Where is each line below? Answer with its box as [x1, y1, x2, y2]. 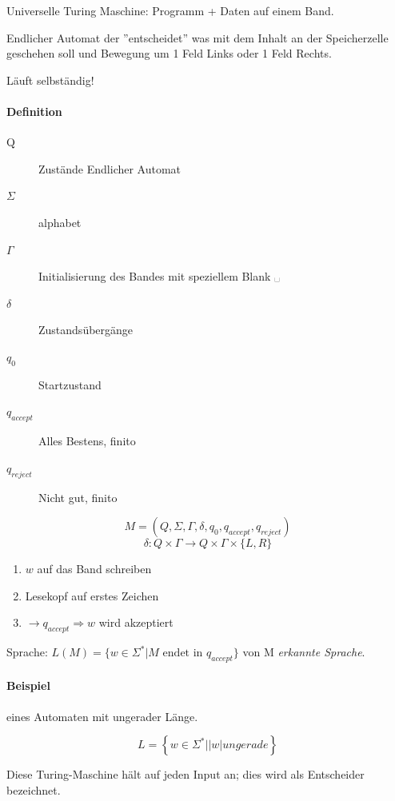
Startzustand [38, 376, 102, 393]
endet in [162, 648, 203, 660]
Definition [6, 102, 62, 119]
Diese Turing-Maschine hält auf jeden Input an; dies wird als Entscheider [6, 766, 365, 783]
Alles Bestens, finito [38, 432, 136, 449]
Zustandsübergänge [38, 321, 134, 338]
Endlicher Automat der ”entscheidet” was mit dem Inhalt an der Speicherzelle [6, 29, 389, 46]
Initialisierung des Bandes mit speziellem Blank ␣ [38, 268, 281, 285]
